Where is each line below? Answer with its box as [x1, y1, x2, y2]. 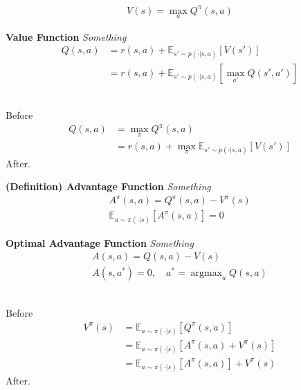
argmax [190, 268, 223, 279]
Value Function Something [6, 29, 127, 44]
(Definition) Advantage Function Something [6, 179, 211, 194]
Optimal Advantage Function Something [6, 235, 194, 250]
